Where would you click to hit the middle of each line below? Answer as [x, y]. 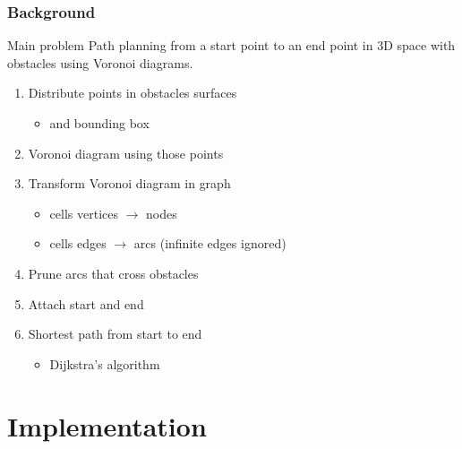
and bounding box [99, 123]
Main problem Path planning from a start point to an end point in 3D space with [231, 45]
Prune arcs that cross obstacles [113, 273]
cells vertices [84, 213]
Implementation [107, 425]
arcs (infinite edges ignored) [210, 243]
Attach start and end [86, 303]
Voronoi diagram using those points [126, 153]
